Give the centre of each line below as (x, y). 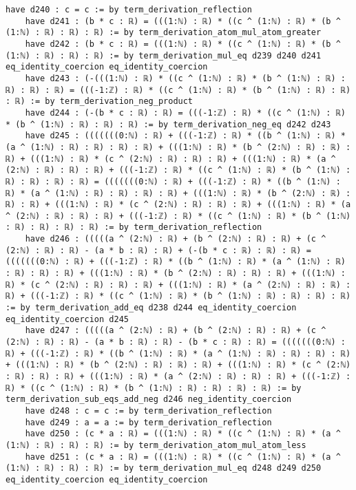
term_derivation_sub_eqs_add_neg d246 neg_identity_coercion (149, 400)
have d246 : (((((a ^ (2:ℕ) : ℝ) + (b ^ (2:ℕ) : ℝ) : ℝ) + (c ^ (176, 239)
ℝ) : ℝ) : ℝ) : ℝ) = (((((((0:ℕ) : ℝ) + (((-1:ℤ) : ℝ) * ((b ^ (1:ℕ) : (173, 181)
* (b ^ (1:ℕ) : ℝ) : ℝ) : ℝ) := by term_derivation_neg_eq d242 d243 (168, 124)
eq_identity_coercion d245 (67, 319)
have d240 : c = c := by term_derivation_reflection (129, 10)
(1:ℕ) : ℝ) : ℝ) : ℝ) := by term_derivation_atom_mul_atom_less (156, 445)
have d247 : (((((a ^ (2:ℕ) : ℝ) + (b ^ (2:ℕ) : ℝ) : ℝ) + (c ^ (176, 331)
